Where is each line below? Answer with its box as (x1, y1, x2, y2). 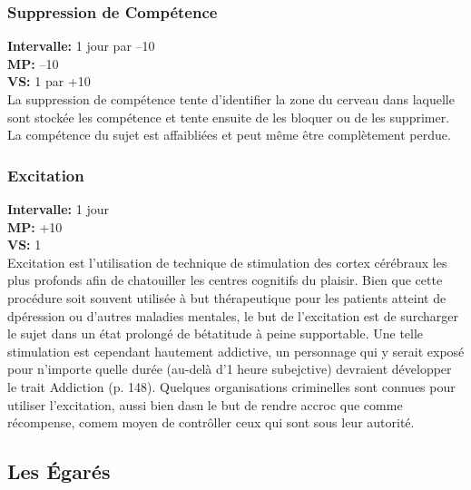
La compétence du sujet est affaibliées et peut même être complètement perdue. (7, 125, 451, 144)
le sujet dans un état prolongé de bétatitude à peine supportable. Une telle (7, 324, 424, 343)
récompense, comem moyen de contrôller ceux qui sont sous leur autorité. (7, 413, 415, 432)
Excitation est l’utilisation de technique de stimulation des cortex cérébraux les (7, 252, 447, 271)
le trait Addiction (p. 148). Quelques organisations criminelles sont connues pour (7, 377, 456, 396)
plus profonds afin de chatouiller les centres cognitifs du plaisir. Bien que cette (7, 270, 443, 289)
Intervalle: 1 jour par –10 (7, 36, 155, 55)
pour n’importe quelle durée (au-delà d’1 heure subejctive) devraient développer (7, 359, 452, 378)
